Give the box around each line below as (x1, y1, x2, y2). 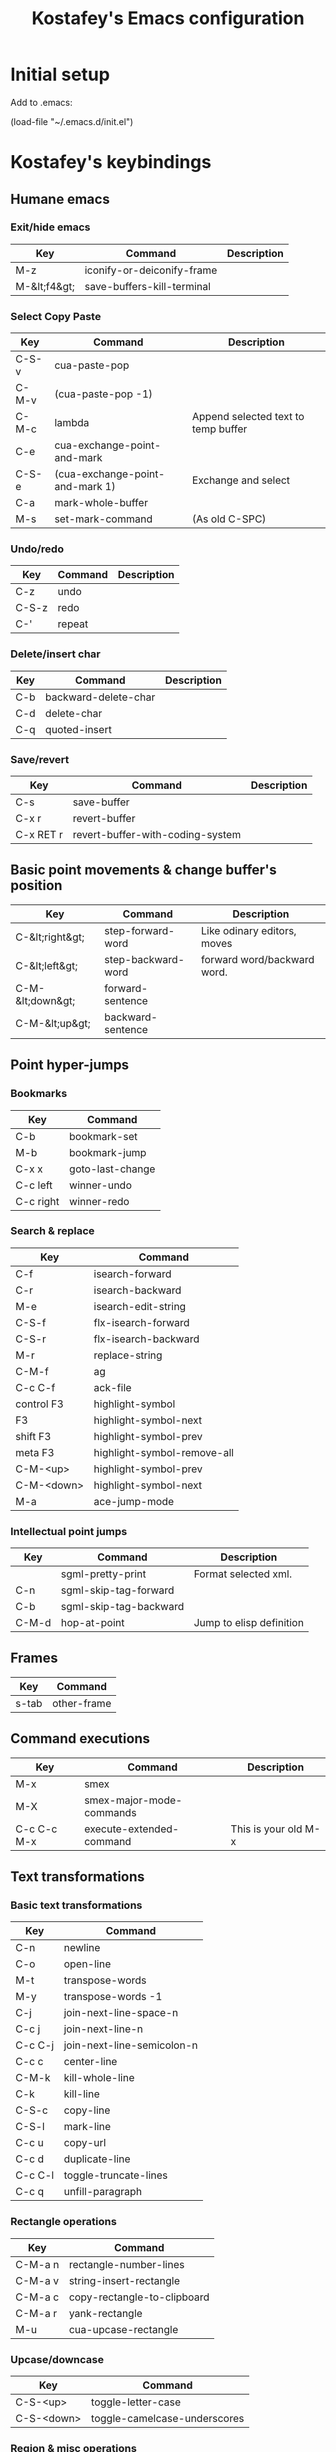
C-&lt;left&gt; (15, 958, 78, 972)
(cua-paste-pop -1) (54, 387, 153, 401)
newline (63, 1941, 101, 1955)
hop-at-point (60, 1616, 125, 1630)
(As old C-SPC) (191, 512, 267, 526)
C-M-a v (15, 2273, 60, 2287)
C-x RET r (15, 828, 63, 841)
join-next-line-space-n (63, 2006, 179, 2020)
